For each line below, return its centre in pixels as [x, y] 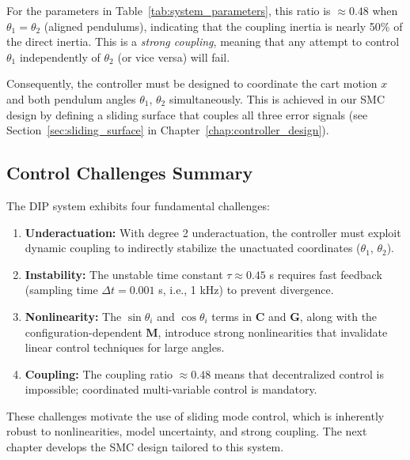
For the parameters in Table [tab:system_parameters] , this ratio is [169, 10]
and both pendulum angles [71, 98]
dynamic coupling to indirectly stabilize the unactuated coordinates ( [193, 248]
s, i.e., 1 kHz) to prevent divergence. [246, 290]
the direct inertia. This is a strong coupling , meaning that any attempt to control [203, 41]
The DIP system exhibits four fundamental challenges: [138, 205]
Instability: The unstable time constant [124, 274]
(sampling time [61, 290]
